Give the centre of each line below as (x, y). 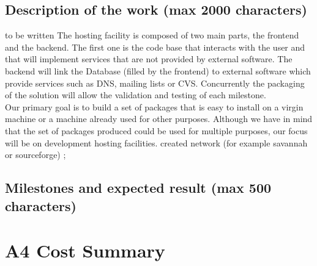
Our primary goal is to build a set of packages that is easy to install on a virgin (154, 106)
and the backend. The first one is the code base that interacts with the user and (155, 47)
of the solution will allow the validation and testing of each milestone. (136, 95)
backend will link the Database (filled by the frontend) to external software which (158, 70)
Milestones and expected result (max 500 (138, 188)
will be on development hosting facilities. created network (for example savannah (156, 142)
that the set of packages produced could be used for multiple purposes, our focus (156, 130)
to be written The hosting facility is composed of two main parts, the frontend (152, 35)
